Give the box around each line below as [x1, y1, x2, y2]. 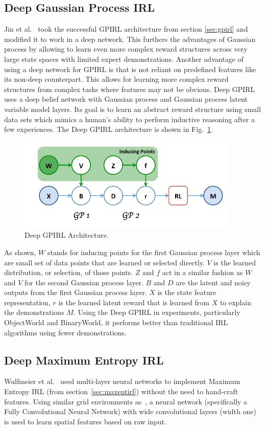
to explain [220, 297, 251, 307]
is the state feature [157, 287, 216, 298]
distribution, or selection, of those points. [4, 267, 133, 278]
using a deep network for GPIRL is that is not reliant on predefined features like [4, 63, 256, 74]
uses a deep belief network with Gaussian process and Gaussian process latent [4, 94, 248, 104]
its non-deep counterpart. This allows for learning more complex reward [4, 74, 229, 84]
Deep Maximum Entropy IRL [4, 352, 164, 368]
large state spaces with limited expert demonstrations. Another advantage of [4, 53, 244, 64]
